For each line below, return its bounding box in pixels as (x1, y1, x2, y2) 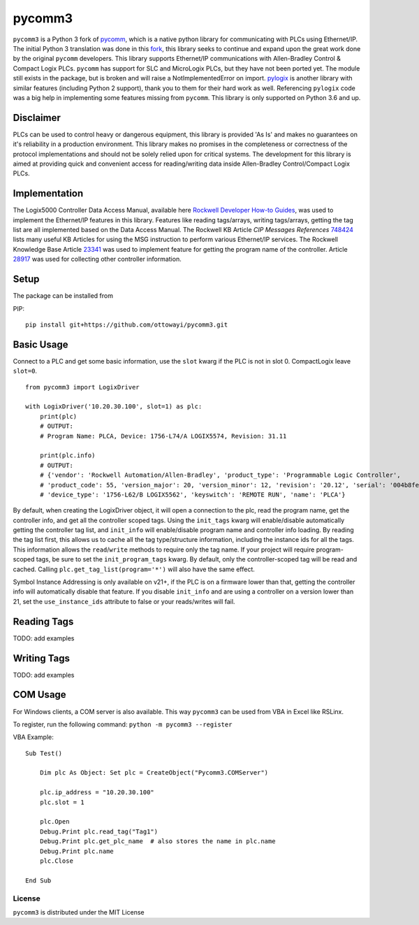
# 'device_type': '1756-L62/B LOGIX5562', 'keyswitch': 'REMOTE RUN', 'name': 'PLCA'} (39, 490, 346, 499)
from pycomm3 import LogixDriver (25, 383, 140, 391)
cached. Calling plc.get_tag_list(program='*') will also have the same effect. (13, 565, 255, 573)
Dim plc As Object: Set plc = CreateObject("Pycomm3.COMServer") (39, 769, 269, 777)
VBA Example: (13, 733, 54, 741)
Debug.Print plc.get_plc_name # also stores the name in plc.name (39, 838, 276, 845)
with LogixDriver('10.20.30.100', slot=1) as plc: (25, 403, 203, 410)
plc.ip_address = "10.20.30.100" (39, 789, 155, 796)
